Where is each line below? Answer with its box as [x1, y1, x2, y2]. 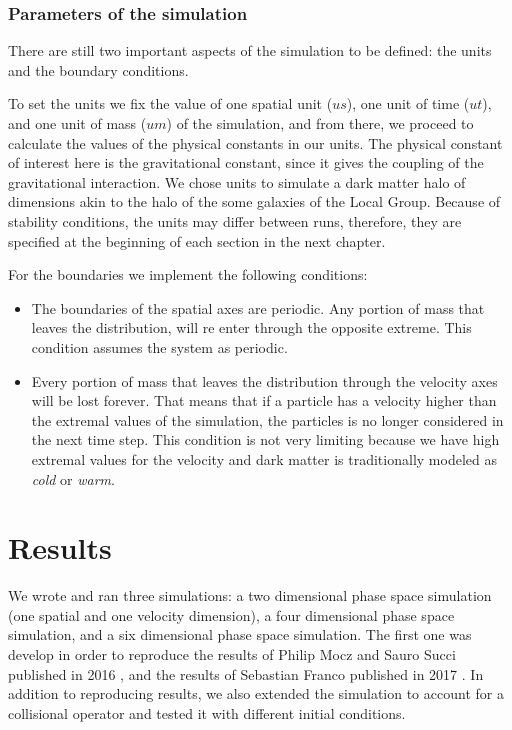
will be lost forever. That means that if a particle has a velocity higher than [31, 390, 497, 411]
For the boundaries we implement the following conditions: [8, 264, 368, 285]
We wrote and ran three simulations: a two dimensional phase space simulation [8, 585, 492, 606]
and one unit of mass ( [8, 113, 147, 133]
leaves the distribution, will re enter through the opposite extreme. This [31, 317, 472, 338]
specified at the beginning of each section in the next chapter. [8, 230, 386, 251]
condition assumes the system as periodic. [31, 336, 288, 357]
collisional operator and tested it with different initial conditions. [8, 702, 406, 723]
